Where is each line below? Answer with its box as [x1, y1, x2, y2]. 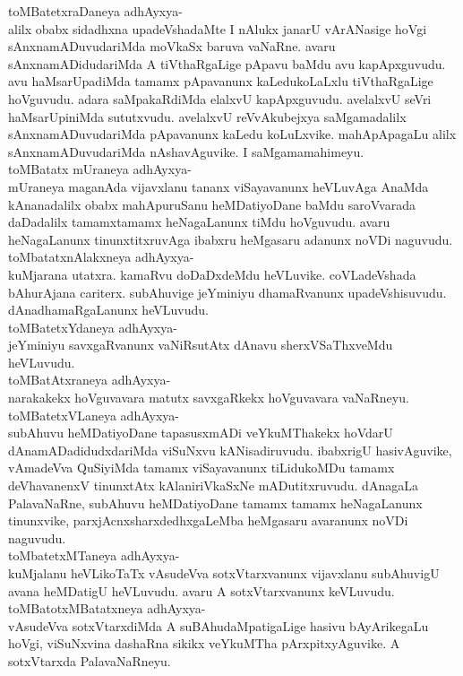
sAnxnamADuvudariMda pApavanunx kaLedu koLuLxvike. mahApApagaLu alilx [8, 125, 457, 143]
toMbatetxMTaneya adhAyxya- [8, 546, 180, 565]
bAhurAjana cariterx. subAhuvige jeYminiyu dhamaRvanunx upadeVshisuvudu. [8, 282, 447, 301]
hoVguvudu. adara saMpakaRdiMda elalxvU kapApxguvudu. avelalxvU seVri [8, 89, 432, 108]
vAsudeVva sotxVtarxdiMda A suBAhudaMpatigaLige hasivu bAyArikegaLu [8, 616, 429, 635]
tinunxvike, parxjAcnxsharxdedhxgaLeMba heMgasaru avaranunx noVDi [8, 511, 408, 530]
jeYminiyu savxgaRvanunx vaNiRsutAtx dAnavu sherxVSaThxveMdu [8, 335, 393, 354]
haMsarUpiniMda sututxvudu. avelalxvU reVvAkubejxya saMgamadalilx [8, 107, 407, 126]
